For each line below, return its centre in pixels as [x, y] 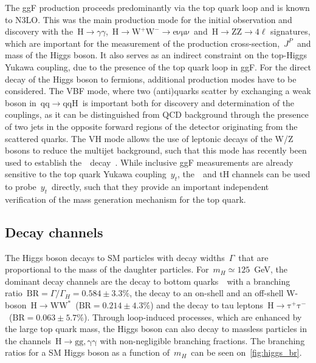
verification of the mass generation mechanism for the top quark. [125, 199]
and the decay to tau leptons [210, 305]
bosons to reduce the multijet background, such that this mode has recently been [156, 150]
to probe [21, 187]
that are [253, 257]
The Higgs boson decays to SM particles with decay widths [115, 257]
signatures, [290, 31]
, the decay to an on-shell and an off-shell [207, 293]
